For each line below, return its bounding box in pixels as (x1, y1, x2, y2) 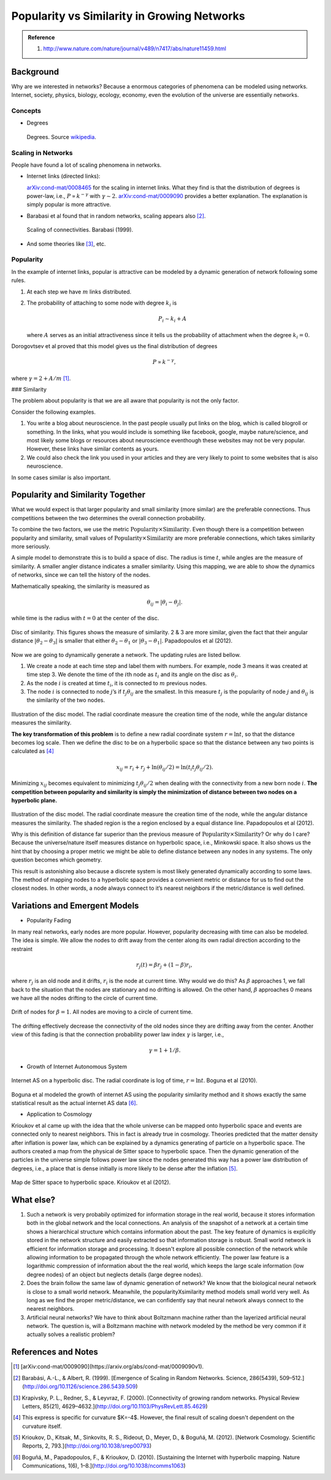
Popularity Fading (26, 917, 72, 924)
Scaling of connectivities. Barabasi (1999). (26, 226, 134, 233)
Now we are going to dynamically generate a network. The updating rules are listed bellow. (11, 651, 242, 658)
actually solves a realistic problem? (26, 1330, 116, 1338)
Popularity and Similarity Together (11, 490, 146, 500)
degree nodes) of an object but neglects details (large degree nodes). (26, 1270, 203, 1278)
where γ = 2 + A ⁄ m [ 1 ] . (11, 374, 71, 382)
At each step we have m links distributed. (26, 288, 132, 295)
